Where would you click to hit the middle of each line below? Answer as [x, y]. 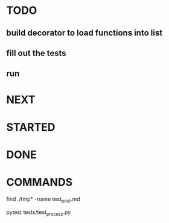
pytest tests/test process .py [39, 213]
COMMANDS [40, 182]
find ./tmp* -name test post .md [43, 199]
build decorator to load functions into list [84, 33]
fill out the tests [36, 53]
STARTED [31, 127]
